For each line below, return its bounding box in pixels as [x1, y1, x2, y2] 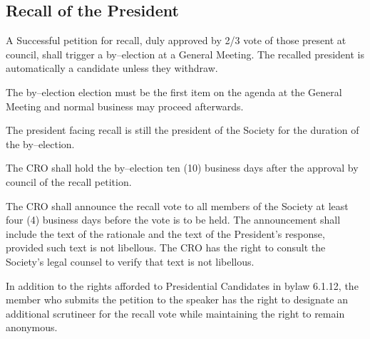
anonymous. [6, 320, 58, 335]
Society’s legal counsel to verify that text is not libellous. [6, 254, 255, 268]
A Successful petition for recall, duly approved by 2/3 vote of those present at [6, 33, 346, 48]
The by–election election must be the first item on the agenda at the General [6, 84, 342, 99]
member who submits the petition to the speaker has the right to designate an [6, 292, 348, 307]
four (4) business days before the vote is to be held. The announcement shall [6, 212, 341, 227]
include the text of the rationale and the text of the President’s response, [6, 226, 325, 241]
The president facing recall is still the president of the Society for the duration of [6, 122, 359, 137]
